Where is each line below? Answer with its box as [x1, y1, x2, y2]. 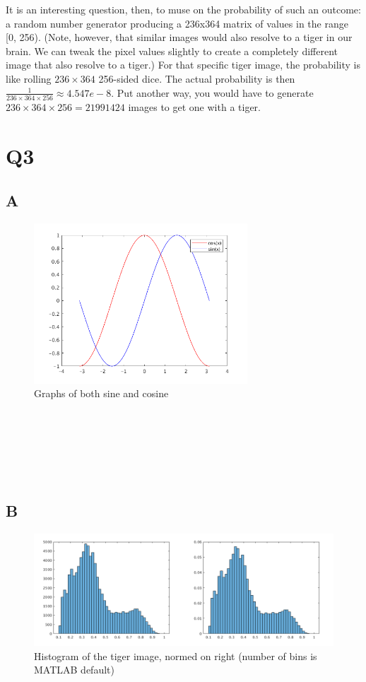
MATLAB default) [34, 662, 114, 677]
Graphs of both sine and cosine [34, 386, 169, 401]
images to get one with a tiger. [128, 99, 261, 114]
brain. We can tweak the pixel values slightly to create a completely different [6, 43, 338, 58]
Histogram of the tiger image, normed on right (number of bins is [34, 648, 317, 663]
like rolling [6, 71, 52, 86]
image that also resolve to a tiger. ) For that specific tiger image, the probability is [6, 57, 360, 72]
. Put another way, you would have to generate [111, 85, 314, 100]
